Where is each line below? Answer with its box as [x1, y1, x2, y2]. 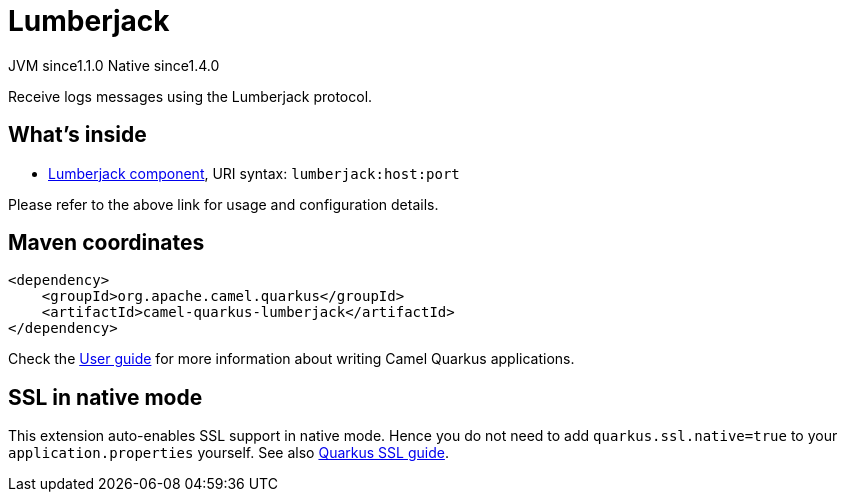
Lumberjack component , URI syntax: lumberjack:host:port [48, 164, 460, 182]
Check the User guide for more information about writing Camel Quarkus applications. [8, 350, 575, 368]
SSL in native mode [8, 384, 203, 410]
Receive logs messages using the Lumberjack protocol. [8, 87, 373, 105]
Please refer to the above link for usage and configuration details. [8, 195, 439, 213]
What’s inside [8, 122, 147, 148]
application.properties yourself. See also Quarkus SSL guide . [8, 444, 449, 462]
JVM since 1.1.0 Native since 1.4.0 [8, 56, 220, 74]
